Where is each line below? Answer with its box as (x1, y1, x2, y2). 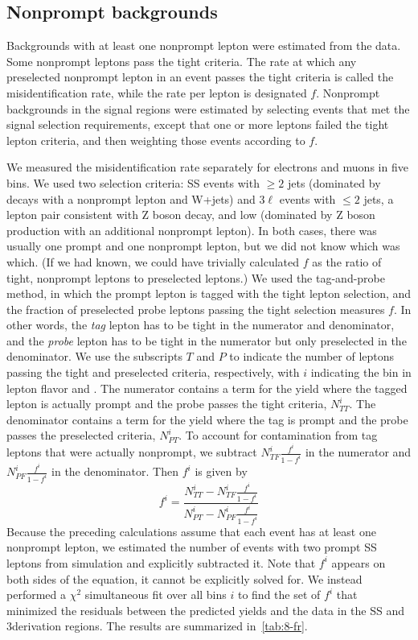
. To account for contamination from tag (178, 427, 378, 444)
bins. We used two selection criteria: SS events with (6, 174, 260, 191)
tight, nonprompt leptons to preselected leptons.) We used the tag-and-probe (6, 269, 386, 286)
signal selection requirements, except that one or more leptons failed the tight (6, 116, 389, 133)
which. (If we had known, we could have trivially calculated (6, 253, 300, 270)
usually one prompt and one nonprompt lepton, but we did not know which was (6, 237, 400, 254)
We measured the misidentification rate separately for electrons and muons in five (6, 159, 408, 175)
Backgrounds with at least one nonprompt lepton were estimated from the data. (6, 37, 401, 54)
